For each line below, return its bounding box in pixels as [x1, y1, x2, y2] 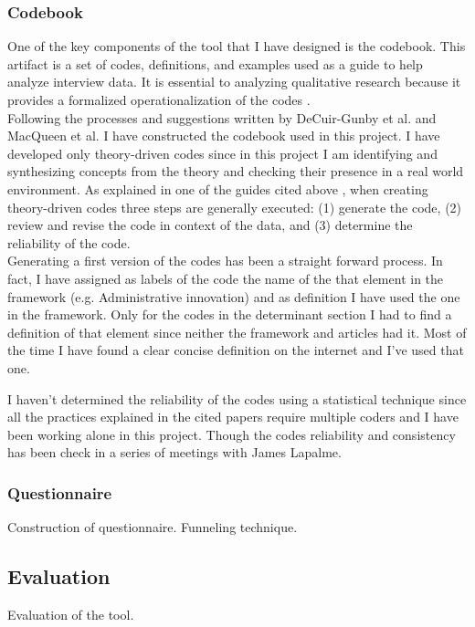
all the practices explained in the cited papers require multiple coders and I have [7, 407, 459, 426]
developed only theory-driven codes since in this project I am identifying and [7, 143, 438, 162]
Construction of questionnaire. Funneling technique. [7, 517, 298, 537]
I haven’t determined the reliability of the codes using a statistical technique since [7, 389, 467, 408]
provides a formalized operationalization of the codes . [7, 90, 311, 109]
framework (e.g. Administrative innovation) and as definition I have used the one [7, 287, 460, 306]
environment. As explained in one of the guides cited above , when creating [7, 179, 428, 198]
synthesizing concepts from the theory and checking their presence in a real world [7, 162, 464, 181]
